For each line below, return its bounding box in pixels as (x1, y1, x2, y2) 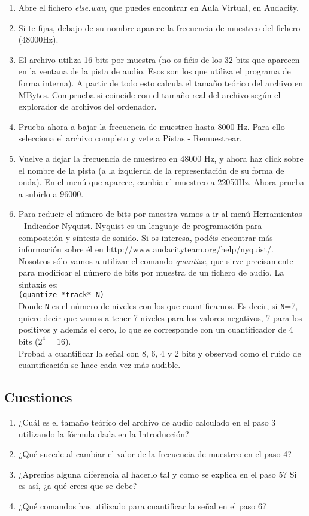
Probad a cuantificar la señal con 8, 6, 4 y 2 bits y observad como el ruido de (18, 346, 301, 359)
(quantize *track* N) (18, 291, 104, 300)
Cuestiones (4, 388, 72, 406)
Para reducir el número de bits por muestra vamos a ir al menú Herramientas (18, 207, 302, 220)
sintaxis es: (18, 277, 59, 290)
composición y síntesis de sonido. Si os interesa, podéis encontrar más (18, 231, 273, 243)
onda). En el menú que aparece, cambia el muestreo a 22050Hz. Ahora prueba (18, 176, 304, 188)
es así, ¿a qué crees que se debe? (18, 479, 137, 492)
